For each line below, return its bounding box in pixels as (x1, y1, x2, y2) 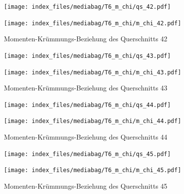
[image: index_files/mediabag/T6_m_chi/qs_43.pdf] (4, 52, 171, 59)
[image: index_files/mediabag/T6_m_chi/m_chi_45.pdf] (4, 167, 182, 174)
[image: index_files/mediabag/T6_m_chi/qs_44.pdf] (4, 101, 171, 108)
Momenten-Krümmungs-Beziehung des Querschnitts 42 (4, 34, 167, 44)
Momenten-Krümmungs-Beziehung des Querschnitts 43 (4, 83, 167, 93)
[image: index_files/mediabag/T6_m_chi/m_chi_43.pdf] (4, 69, 182, 76)
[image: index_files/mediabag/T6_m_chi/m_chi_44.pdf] (4, 118, 182, 125)
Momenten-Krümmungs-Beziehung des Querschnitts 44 (4, 132, 167, 142)
